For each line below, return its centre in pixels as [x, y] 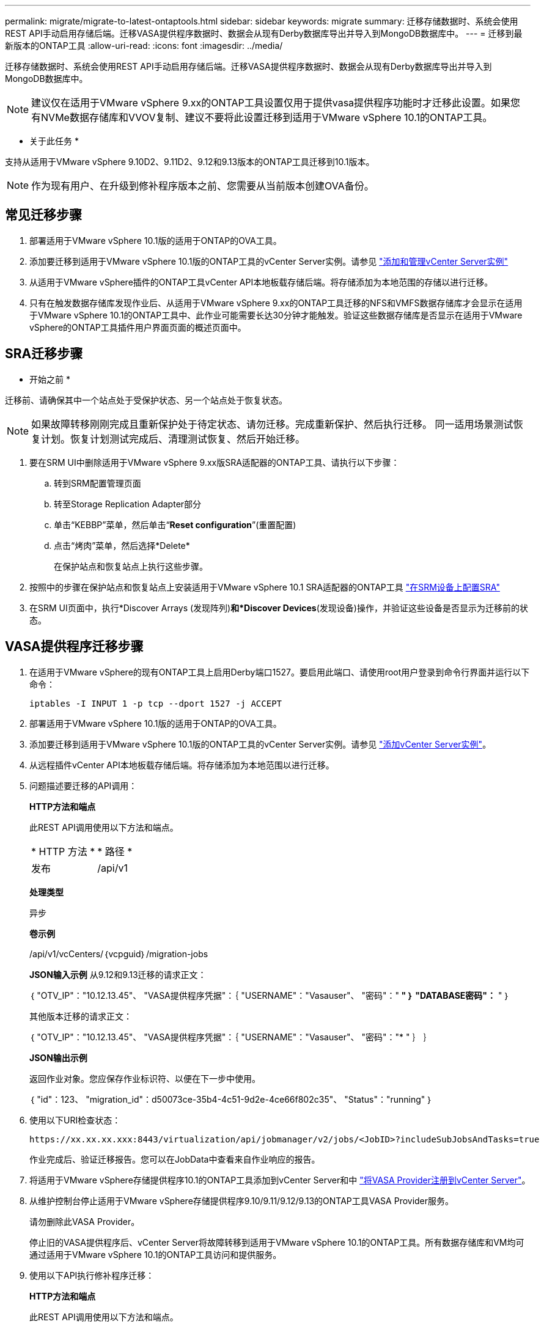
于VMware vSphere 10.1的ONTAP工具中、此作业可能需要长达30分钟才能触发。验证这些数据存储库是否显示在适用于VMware [276, 315]
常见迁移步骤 [43, 215]
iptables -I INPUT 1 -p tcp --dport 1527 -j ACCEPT [156, 703]
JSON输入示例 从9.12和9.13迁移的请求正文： [118, 974]
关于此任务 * [54, 141]
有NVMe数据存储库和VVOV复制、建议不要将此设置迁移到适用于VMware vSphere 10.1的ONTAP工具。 [262, 117]
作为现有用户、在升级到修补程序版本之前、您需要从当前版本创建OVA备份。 [203, 186]
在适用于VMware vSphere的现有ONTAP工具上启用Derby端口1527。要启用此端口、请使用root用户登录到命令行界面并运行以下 [280, 672]
